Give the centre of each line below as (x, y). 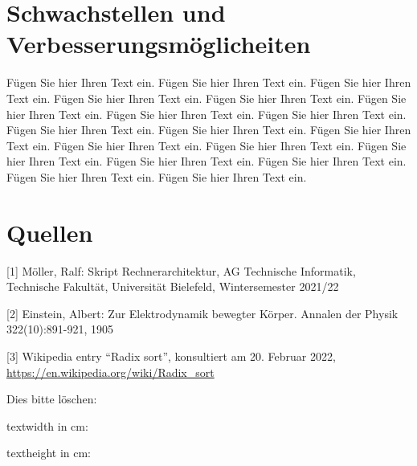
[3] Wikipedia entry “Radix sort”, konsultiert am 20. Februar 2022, (171, 356)
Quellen (50, 232)
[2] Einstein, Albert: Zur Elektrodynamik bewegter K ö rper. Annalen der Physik (202, 313)
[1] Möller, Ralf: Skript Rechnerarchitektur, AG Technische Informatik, (181, 270)
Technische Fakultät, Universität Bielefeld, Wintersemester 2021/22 (173, 286)
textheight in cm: (49, 453)
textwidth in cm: (47, 425)
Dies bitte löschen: (52, 399)
